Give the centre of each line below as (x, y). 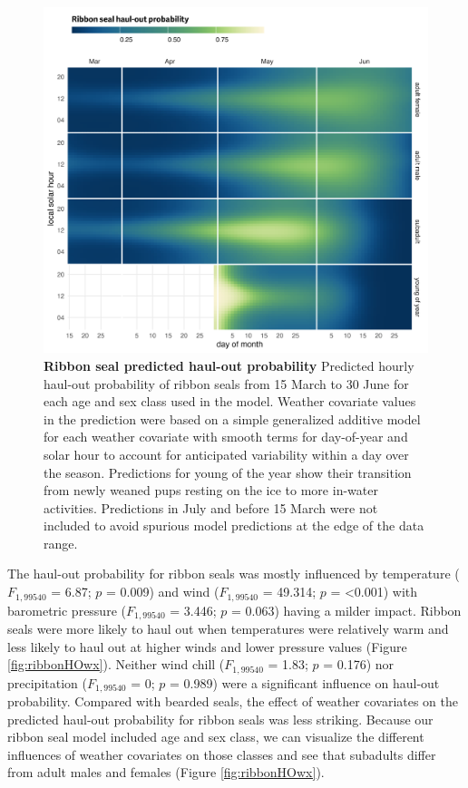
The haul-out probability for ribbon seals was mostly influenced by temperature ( (234, 574)
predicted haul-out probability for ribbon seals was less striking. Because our (220, 719)
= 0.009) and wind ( (162, 592)
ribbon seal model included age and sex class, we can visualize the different (216, 737)
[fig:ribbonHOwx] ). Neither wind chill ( (116, 664)
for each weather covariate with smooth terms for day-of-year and (226, 437)
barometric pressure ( (67, 610)
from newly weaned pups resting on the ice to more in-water (211, 490)
